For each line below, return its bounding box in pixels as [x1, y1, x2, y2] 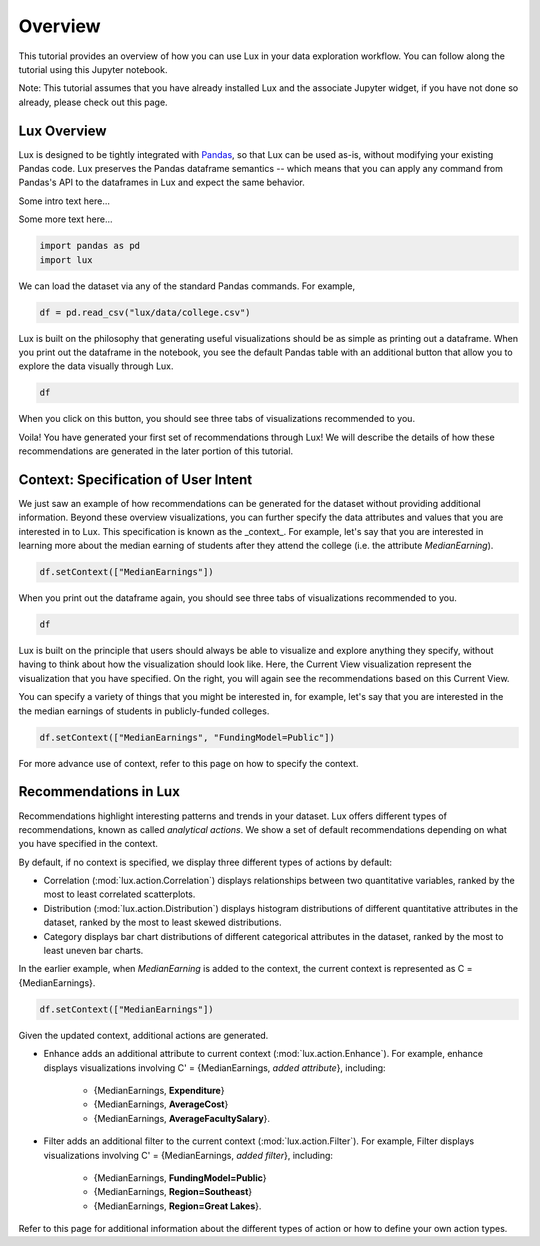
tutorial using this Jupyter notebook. [18, 63, 168, 75]
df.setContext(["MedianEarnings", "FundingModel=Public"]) [39, 731, 335, 743]
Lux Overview [18, 122, 107, 139]
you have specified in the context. [18, 838, 159, 850]
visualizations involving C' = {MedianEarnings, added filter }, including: [43, 1149, 334, 1161]
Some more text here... [18, 213, 114, 225]
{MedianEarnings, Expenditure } [93, 1084, 225, 1096]
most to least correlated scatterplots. [43, 888, 196, 900]
